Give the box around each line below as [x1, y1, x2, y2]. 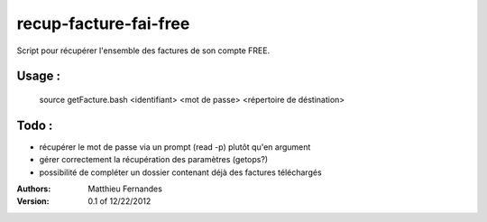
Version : [16, 196, 50, 207]
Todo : [16, 117, 53, 133]
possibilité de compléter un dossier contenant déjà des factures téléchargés [39, 167, 322, 178]
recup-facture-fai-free [16, 14, 190, 33]
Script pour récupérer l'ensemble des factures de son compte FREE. [16, 45, 271, 56]
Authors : [16, 183, 51, 194]
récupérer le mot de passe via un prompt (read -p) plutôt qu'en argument [39, 141, 311, 153]
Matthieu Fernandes [87, 183, 162, 194]
